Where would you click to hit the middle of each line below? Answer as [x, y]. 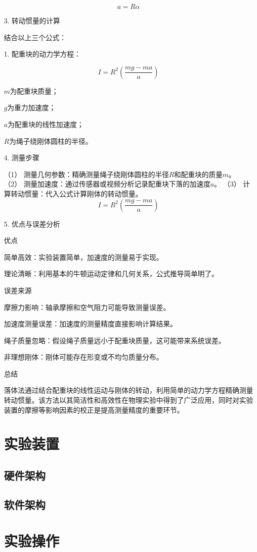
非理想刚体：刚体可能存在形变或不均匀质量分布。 [84, 357]
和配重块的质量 [198, 174]
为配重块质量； [34, 91]
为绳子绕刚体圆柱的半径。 [51, 141]
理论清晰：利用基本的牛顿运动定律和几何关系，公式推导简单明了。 [111, 274]
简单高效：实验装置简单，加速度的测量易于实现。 [84, 257]
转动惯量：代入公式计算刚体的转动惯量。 [76, 193]
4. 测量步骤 [22, 157]
